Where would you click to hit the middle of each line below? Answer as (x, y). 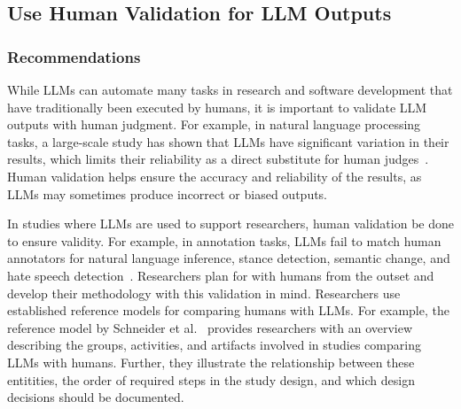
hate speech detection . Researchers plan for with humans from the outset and (221, 275)
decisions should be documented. (96, 397)
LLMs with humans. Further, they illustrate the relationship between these (211, 362)
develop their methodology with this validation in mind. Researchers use (204, 293)
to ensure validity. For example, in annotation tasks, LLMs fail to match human (224, 240)
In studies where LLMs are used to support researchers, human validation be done (230, 224)
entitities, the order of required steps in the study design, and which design (211, 379)
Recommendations (74, 56)
